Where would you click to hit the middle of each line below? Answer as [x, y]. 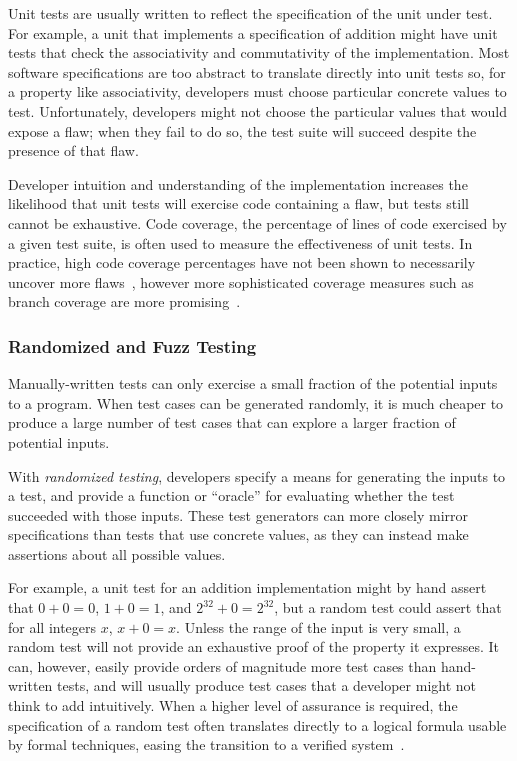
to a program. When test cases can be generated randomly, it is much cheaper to [256, 402]
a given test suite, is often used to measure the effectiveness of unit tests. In [240, 242]
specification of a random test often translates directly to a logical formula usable [257, 724]
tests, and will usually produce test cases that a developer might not [267, 685]
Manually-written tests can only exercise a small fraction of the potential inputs [253, 383]
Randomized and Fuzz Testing [132, 345]
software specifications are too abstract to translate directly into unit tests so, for [257, 71]
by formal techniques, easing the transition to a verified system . [206, 744]
